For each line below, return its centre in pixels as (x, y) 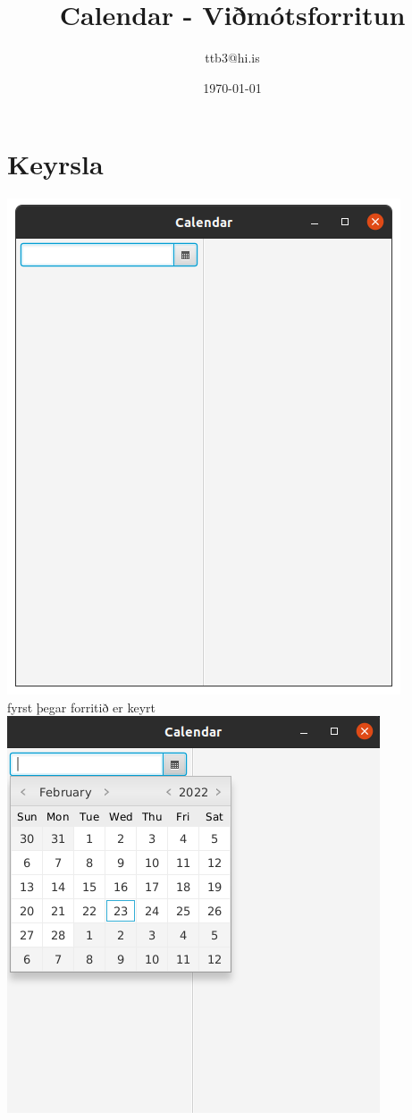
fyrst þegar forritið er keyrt (81, 707)
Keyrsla (55, 164)
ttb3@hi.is (232, 58)
